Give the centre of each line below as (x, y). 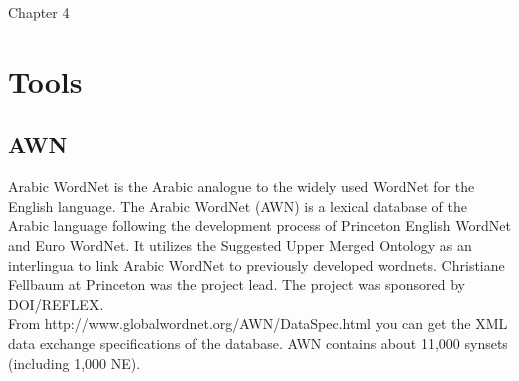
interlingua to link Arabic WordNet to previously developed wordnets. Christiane (256, 264)
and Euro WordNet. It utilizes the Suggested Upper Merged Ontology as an (240, 244)
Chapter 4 (39, 12)
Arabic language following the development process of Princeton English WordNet (259, 225)
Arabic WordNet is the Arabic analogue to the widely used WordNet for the (241, 186)
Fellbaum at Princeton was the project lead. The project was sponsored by (237, 284)
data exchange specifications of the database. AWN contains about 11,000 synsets (258, 342)
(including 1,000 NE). (74, 362)
